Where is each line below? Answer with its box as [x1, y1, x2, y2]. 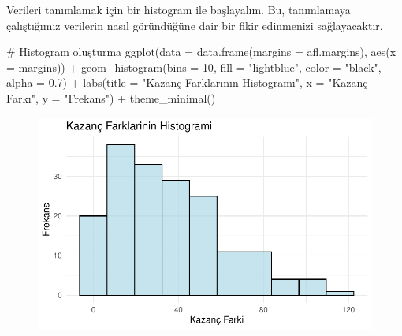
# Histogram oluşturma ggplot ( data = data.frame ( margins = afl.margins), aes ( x [6, 43, 396, 60]
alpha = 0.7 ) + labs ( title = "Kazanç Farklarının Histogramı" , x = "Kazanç [6, 74, 368, 91]
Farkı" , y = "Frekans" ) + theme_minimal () [6, 89, 216, 106]
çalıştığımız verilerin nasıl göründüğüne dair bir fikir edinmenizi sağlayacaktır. [6, 17, 383, 33]
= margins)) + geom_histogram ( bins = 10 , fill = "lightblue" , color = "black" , [6, 58, 382, 75]
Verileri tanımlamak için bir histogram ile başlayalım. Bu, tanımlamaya [6, 2, 351, 17]
